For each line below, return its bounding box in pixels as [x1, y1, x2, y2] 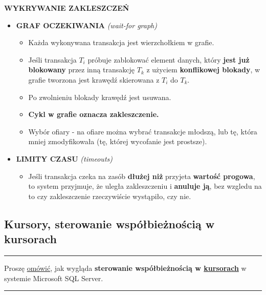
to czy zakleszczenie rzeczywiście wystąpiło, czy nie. [28, 190, 191, 201]
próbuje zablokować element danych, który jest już [87, 54, 250, 65]
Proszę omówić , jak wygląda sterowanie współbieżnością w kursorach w [4, 262, 247, 273]
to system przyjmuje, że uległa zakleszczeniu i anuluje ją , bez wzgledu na [28, 181, 262, 191]
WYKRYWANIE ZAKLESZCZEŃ [4, 3, 129, 13]
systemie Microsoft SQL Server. [4, 272, 103, 283]
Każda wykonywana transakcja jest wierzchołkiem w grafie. [28, 37, 214, 48]
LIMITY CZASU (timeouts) [16, 153, 113, 164]
